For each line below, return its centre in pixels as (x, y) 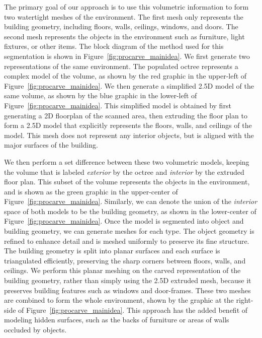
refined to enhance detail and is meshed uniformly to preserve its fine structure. (127, 241)
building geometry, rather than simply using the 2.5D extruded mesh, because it (128, 280)
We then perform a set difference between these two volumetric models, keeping (127, 161)
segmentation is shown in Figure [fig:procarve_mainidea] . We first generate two (127, 56)
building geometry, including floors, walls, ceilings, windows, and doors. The (121, 26)
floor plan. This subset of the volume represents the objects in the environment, (127, 182)
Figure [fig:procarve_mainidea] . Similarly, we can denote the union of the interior (131, 201)
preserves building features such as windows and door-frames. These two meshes (127, 290)
